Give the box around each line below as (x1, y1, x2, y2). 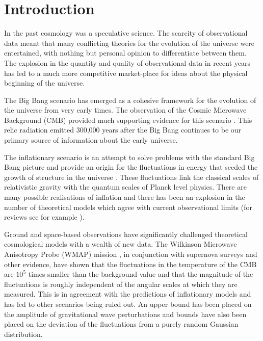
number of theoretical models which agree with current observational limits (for (4, 201, 253, 212)
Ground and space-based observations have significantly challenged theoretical (4, 228, 248, 239)
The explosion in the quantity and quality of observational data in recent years (4, 57, 250, 68)
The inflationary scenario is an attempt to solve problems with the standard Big (4, 151, 255, 162)
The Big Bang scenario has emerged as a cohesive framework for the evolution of (4, 94, 256, 105)
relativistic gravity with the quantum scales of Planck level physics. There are (4, 181, 247, 192)
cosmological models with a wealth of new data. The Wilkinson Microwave (4, 239, 237, 249)
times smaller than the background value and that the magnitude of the (28, 269, 253, 279)
